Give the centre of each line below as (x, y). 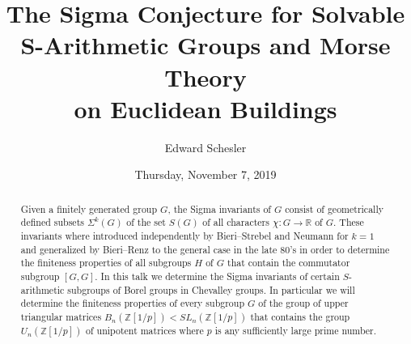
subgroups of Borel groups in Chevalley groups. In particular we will (211, 289)
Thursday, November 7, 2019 (205, 174)
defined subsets (52, 222)
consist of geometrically (334, 208)
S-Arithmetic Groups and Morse (205, 45)
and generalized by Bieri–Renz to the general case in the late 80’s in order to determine (205, 249)
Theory (205, 76)
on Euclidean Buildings (205, 108)
